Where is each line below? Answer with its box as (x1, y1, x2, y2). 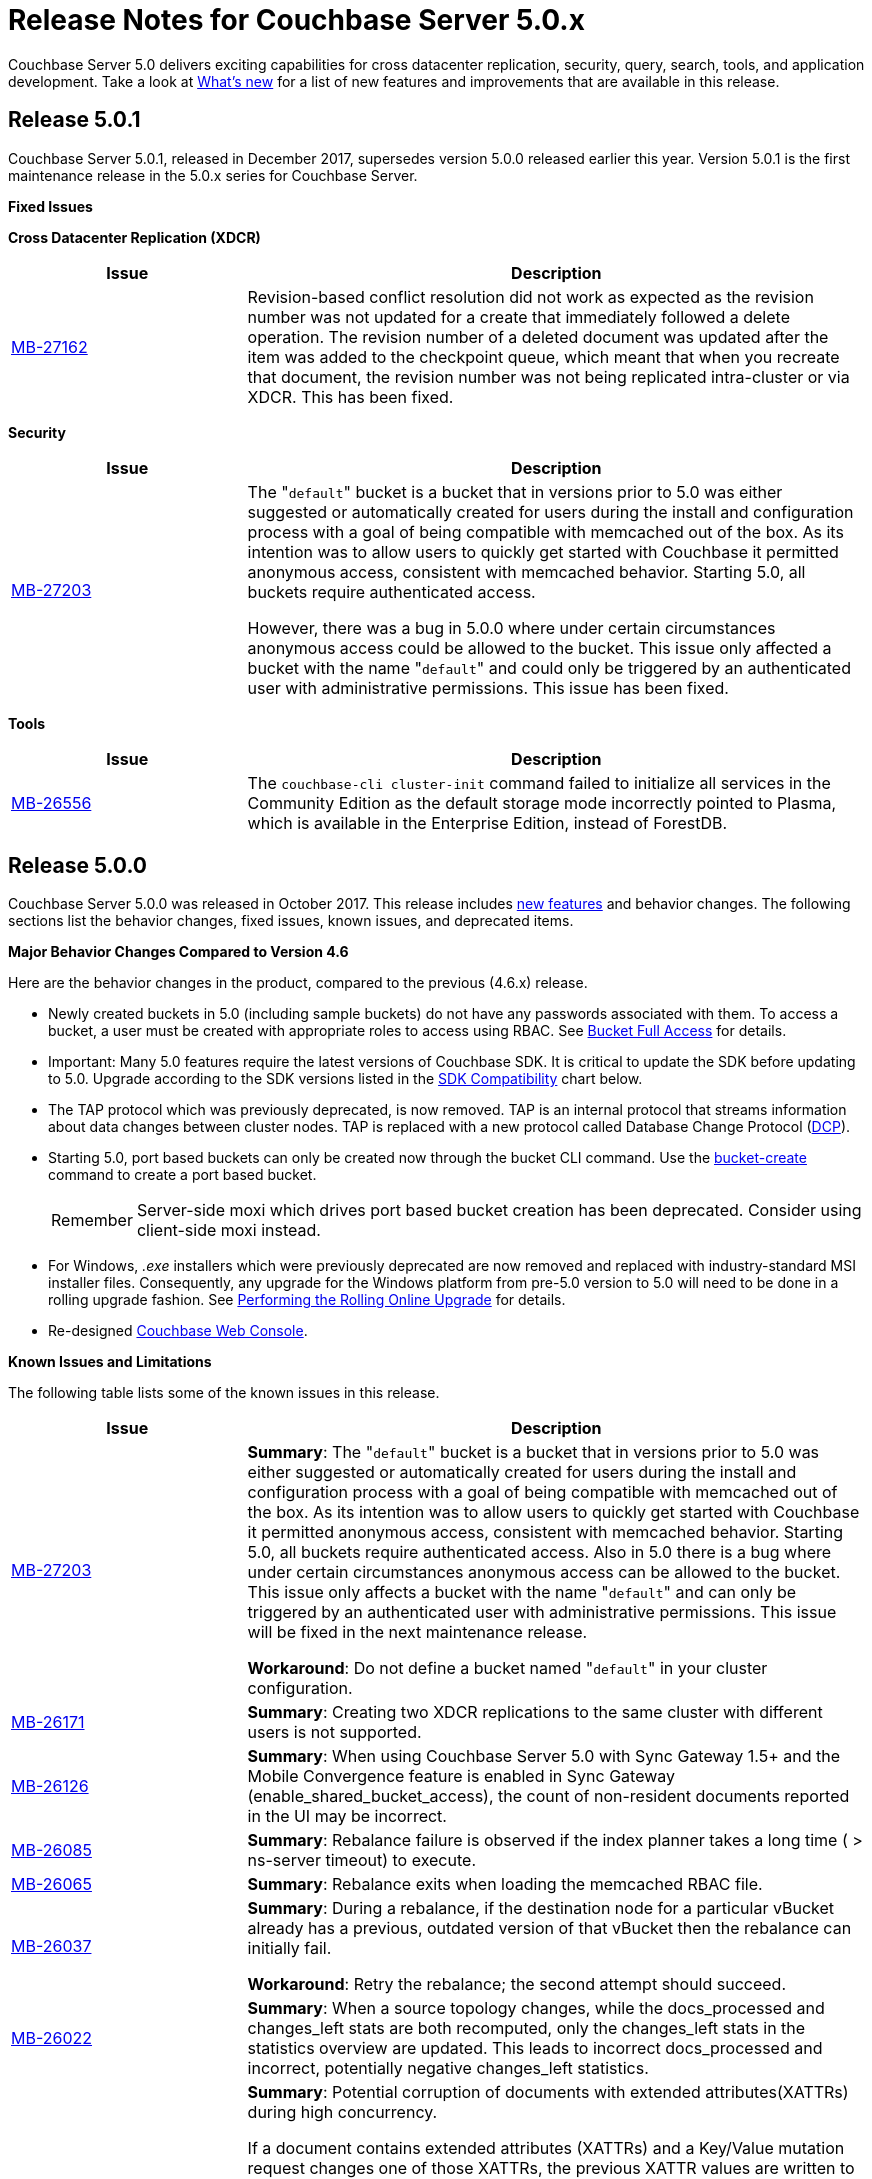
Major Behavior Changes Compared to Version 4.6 (8, 943, 349, 961)
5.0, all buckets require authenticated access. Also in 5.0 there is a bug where (247, 1542, 832, 1563)
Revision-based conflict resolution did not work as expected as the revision (247, 286, 814, 307)
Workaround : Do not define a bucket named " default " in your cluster (247, 1658, 768, 1679)
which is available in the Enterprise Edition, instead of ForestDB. (247, 812, 728, 833)
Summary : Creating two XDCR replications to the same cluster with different (247, 1702, 823, 1723)
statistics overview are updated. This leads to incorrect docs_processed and (247, 2038, 823, 2059)
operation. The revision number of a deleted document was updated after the (247, 326, 829, 347)
